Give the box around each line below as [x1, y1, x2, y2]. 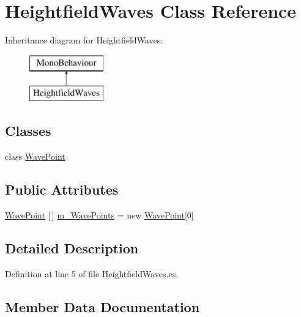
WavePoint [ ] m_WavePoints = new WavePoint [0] [5, 208, 194, 221]
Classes [5, 121, 51, 140]
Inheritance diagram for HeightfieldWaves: [5, 34, 163, 47]
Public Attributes [5, 180, 119, 199]
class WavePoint [5, 150, 65, 163]
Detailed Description [5, 238, 139, 257]
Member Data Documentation [5, 297, 200, 316]
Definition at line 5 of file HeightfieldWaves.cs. [5, 267, 179, 280]
